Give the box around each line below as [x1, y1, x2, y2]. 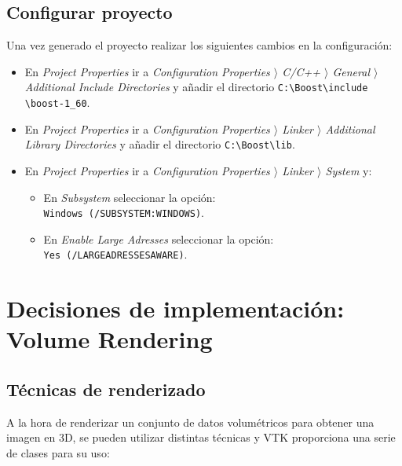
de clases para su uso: [6, 445, 110, 460]
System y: [325, 162, 372, 178]
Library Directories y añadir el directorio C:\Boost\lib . [24, 136, 295, 152]
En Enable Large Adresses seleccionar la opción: [43, 230, 274, 247]
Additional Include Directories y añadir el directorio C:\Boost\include [24, 79, 368, 95]
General [332, 63, 370, 79]
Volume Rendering [6, 323, 213, 355]
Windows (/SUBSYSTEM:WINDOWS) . [43, 204, 204, 221]
